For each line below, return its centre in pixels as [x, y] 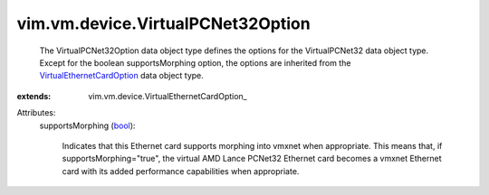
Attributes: [36, 113]
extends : [34, 96]
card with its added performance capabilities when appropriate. [181, 171]
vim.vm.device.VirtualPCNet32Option [164, 23]
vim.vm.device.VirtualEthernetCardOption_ [168, 96]
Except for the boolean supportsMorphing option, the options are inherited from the [195, 62]
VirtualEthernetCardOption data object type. [121, 76]
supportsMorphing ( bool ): [87, 125]
